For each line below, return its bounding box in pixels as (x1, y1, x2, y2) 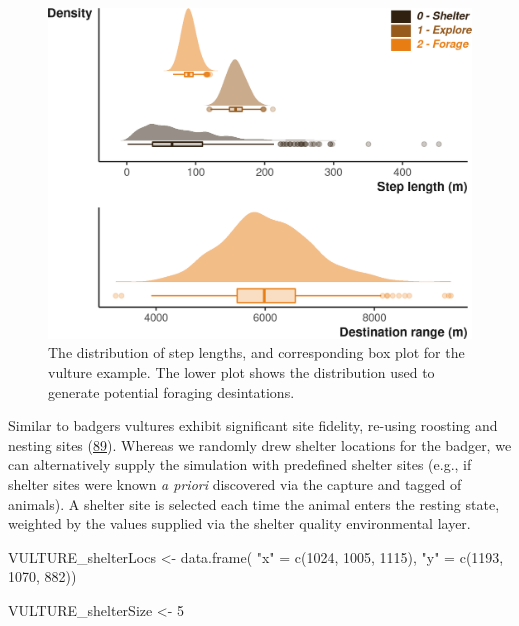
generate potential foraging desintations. (48, 381, 295, 402)
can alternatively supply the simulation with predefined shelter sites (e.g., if (8, 454, 472, 475)
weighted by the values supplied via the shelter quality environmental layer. (8, 513, 471, 534)
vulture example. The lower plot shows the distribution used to (48, 362, 435, 383)
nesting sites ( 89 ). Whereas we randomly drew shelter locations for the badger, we (8, 434, 512, 455)
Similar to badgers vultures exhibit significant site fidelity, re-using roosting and (8, 415, 498, 436)
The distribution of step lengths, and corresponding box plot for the (48, 342, 465, 363)
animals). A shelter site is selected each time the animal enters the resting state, (8, 493, 500, 514)
